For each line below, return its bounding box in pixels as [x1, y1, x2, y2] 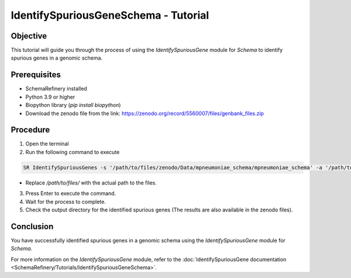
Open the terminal [25, 140, 69, 147]
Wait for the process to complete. [25, 198, 106, 205]
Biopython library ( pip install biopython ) [25, 102, 121, 109]
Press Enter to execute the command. [25, 190, 116, 197]
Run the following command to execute [25, 148, 120, 155]
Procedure [11, 125, 50, 135]
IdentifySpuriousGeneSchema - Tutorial [11, 9, 209, 22]
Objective [11, 31, 47, 41]
